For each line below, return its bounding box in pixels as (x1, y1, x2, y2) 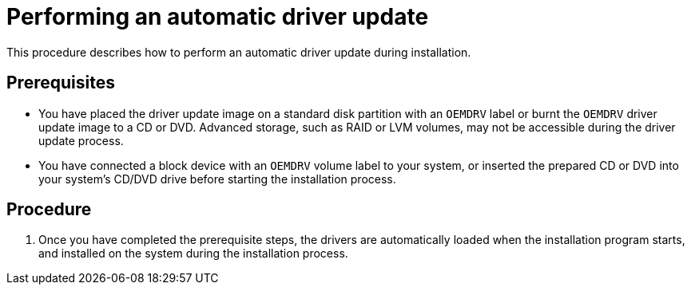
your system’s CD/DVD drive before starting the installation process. (38, 171, 396, 186)
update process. (38, 133, 124, 147)
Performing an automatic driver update (6, 3, 429, 30)
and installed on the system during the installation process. (38, 246, 348, 261)
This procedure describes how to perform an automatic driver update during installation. (6, 45, 471, 59)
